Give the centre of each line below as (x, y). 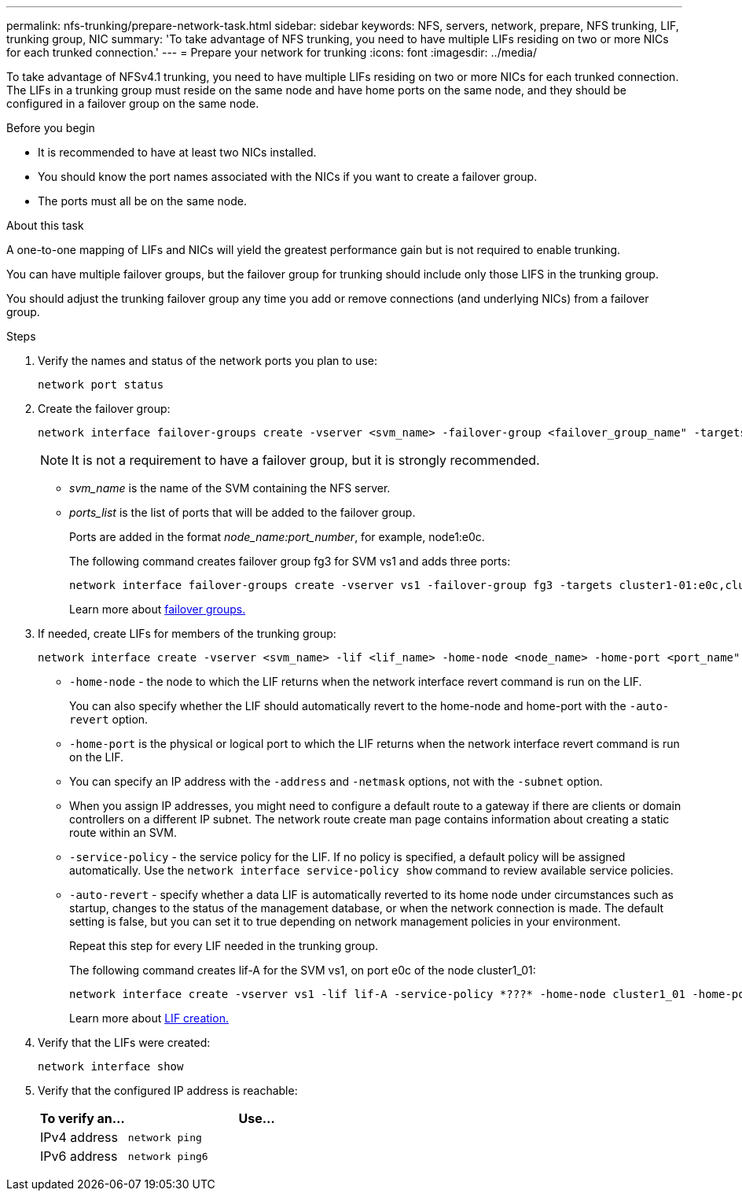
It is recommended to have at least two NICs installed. (177, 152)
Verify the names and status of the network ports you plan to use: (208, 361)
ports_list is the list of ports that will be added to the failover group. (242, 512)
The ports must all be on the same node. (142, 201)
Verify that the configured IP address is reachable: (168, 1090)
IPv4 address (79, 1137)
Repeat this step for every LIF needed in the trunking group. (224, 946)
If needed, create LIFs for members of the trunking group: (187, 633)
